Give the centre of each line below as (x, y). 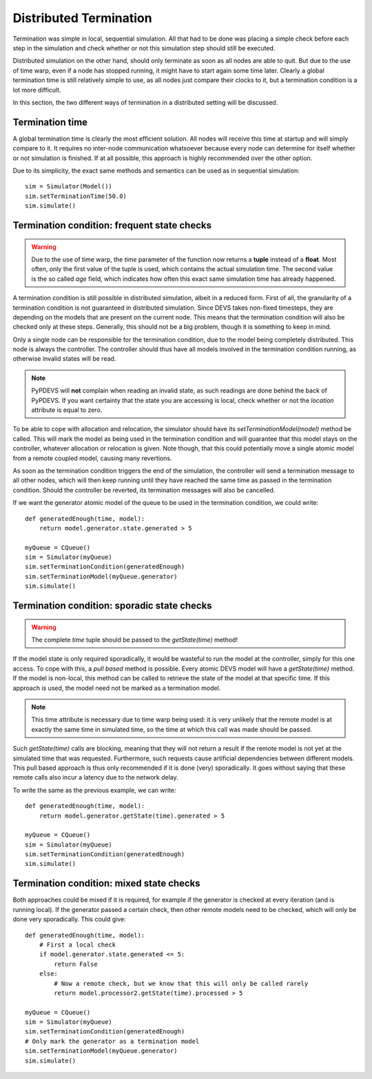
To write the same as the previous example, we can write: (94, 790)
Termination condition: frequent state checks (112, 225)
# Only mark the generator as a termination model (112, 1041)
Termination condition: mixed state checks (106, 883)
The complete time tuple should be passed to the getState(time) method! (134, 640)
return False (76, 964)
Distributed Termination (82, 18)
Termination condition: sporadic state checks (113, 606)
